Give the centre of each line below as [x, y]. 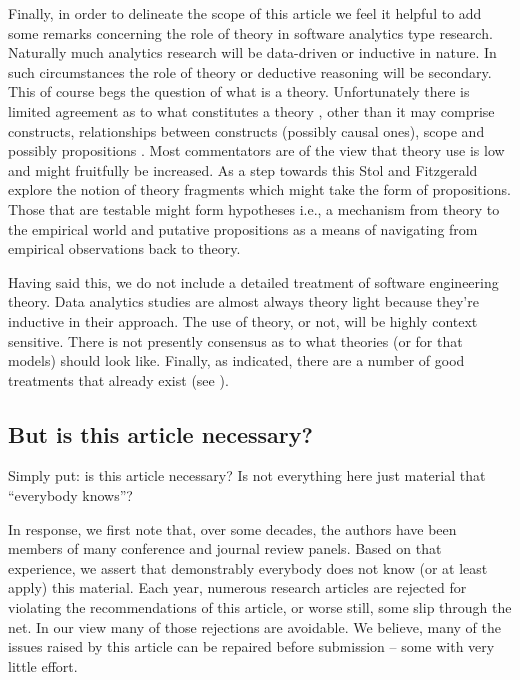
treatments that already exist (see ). [118, 379]
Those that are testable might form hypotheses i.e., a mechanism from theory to [254, 208]
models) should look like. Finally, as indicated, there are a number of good [236, 360]
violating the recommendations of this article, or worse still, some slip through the [260, 607]
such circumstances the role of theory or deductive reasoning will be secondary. [250, 71]
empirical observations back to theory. [124, 248]
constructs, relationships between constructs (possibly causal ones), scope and [246, 130]
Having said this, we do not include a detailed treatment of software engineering [253, 281]
